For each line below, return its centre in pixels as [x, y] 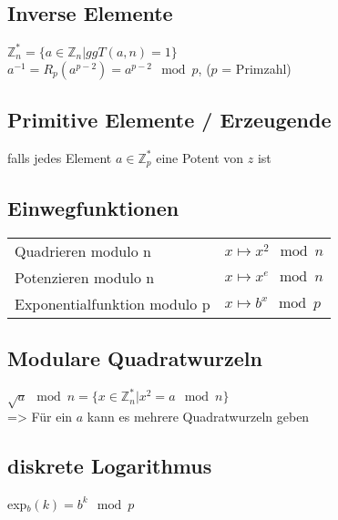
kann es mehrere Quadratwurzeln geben [198, 417]
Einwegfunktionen [93, 207]
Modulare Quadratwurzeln [135, 357]
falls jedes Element [60, 157]
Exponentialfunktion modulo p [113, 303]
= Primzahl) [256, 68]
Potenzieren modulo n [85, 277]
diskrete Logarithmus [110, 466]
